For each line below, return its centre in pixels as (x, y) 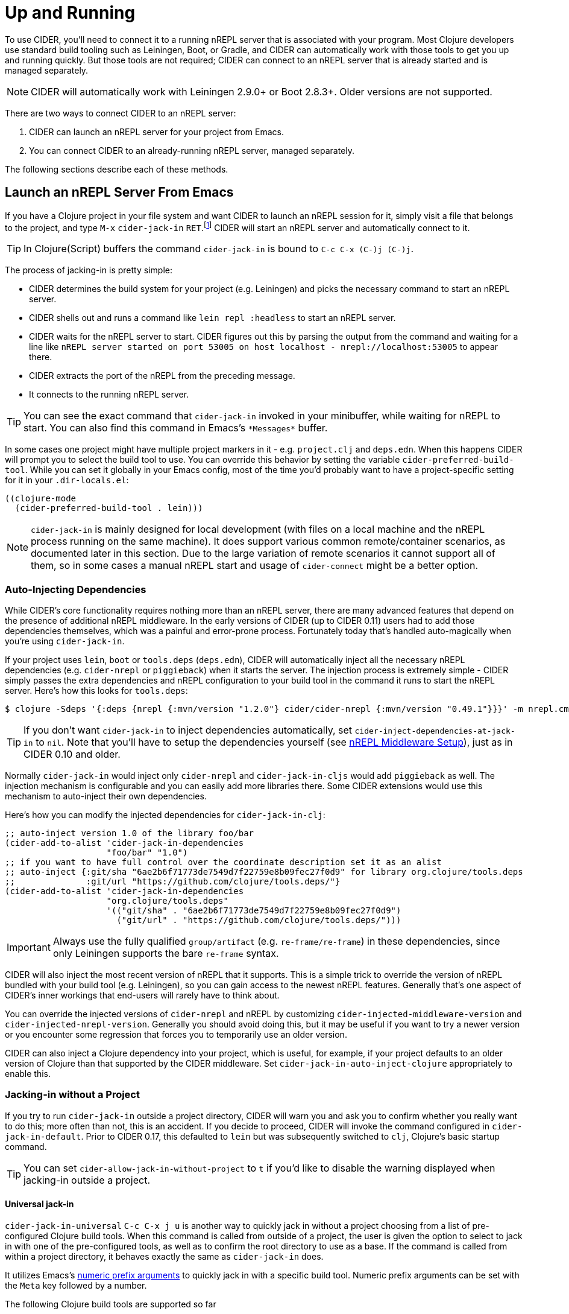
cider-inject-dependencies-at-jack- (435, 731)
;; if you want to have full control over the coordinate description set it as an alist (223, 862)
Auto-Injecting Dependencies (76, 589)
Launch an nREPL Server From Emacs (119, 192)
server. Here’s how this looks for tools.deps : (96, 690)
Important (29, 947)
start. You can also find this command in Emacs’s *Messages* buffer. (176, 428)
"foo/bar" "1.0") (147, 852)
